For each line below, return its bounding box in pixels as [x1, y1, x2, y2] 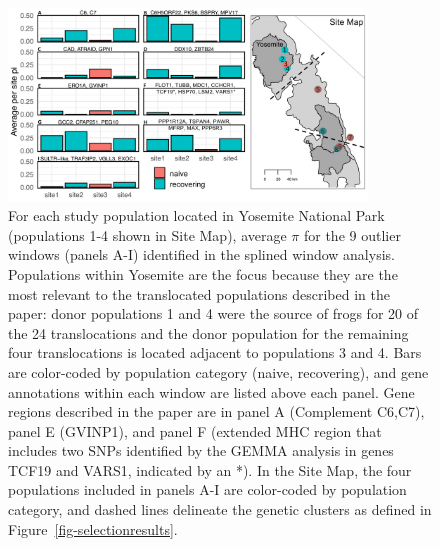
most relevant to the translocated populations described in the [8, 283, 390, 304]
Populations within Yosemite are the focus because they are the [8, 263, 398, 284]
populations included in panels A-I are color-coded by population [8, 479, 407, 500]
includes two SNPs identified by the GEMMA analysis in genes [8, 440, 394, 461]
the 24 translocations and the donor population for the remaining [8, 322, 409, 343]
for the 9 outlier [303, 224, 401, 245]
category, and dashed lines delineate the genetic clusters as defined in [8, 499, 432, 520]
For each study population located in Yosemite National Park [8, 205, 385, 226]
